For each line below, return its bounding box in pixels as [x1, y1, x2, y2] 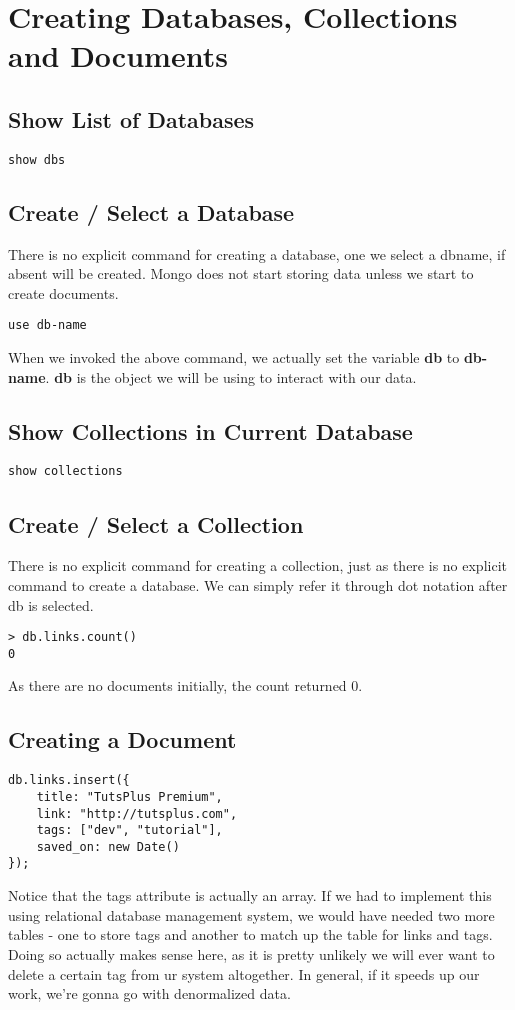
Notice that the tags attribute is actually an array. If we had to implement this [8, 885, 492, 906]
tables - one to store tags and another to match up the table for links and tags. [8, 924, 493, 945]
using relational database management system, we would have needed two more [8, 904, 495, 925]
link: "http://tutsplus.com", [36, 806, 238, 821]
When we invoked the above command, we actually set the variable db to [8, 347, 460, 368]
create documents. [8, 282, 119, 303]
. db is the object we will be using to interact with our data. [45, 366, 417, 387]
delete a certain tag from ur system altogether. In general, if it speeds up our [8, 963, 480, 984]
